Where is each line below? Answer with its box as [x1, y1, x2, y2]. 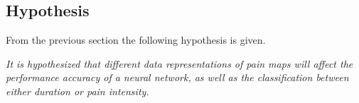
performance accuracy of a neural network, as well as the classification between [6, 70, 349, 85]
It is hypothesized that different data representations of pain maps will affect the [6, 56, 353, 71]
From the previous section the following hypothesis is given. [6, 32, 266, 47]
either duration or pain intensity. [6, 83, 149, 98]
